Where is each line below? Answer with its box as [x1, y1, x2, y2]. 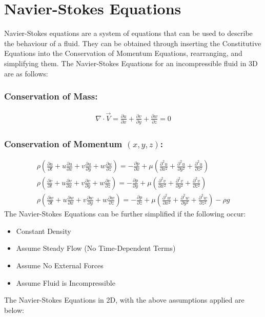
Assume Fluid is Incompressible [16, 277, 115, 288]
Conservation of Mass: [4, 90, 98, 103]
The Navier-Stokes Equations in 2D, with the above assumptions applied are [4, 294, 244, 305]
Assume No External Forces [16, 260, 104, 270]
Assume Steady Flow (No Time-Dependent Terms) [16, 243, 176, 253]
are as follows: [4, 68, 48, 78]
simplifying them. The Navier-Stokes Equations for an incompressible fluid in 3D [4, 57, 258, 68]
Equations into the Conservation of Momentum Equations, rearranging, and [4, 48, 242, 58]
